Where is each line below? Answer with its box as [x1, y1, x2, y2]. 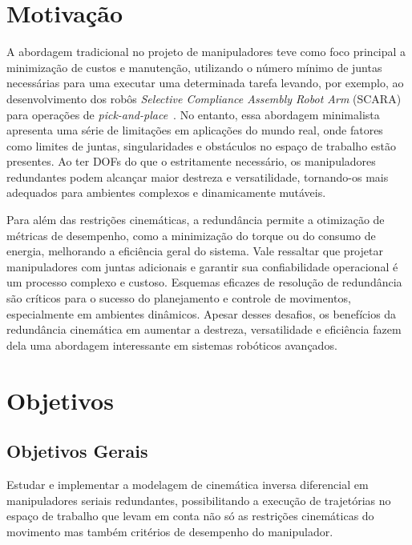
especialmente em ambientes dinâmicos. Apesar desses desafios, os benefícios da [6, 305, 397, 322]
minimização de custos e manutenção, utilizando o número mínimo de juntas [6, 58, 382, 75]
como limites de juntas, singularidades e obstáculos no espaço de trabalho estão [6, 137, 396, 154]
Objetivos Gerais [6, 439, 148, 463]
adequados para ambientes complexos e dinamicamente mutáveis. [6, 184, 326, 201]
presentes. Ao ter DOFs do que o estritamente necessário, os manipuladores [6, 153, 376, 170]
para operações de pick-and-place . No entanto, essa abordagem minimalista [6, 106, 380, 122]
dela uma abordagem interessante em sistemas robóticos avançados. [6, 336, 337, 353]
